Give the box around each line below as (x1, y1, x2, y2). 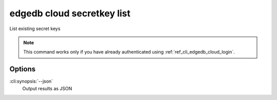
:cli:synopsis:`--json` (9, 78, 53, 84)
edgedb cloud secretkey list (9, 8, 131, 19)
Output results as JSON (22, 85, 72, 91)
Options (9, 65, 36, 73)
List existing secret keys (9, 26, 61, 32)
